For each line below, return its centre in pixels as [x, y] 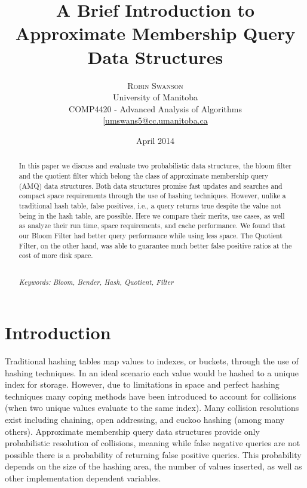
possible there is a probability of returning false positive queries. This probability [153, 454]
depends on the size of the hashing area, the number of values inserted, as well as [153, 466]
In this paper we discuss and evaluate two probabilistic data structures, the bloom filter [155, 166]
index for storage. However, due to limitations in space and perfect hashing [142, 384]
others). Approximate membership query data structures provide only [132, 431]
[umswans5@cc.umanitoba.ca [155, 120]
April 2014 [155, 140]
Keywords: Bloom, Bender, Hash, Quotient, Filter [96, 282]
